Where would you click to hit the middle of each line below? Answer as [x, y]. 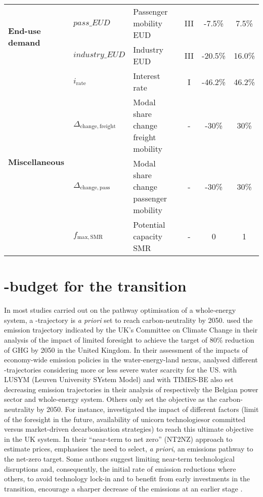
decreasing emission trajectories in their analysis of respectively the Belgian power [131, 389]
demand [24, 42]
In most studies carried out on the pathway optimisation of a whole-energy [120, 310]
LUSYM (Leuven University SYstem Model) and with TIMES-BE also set [119, 379]
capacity [148, 236]
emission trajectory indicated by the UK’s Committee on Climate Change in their [131, 330]
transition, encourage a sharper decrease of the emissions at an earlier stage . [123, 488]
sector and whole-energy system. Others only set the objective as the [111, 399]
